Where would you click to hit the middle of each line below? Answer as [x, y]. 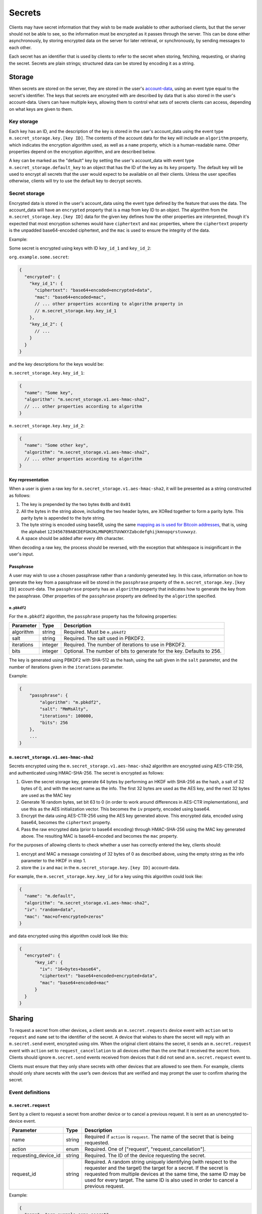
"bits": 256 [54, 723]
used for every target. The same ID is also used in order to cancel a [162, 1180]
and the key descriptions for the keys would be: [57, 364]
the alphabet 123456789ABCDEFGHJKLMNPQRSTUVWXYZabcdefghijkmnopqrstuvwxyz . [109, 531]
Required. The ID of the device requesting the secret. [145, 1156]
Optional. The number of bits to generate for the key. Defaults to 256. [143, 651]
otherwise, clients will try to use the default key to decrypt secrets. [76, 181]
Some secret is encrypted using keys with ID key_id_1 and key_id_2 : [80, 248]
